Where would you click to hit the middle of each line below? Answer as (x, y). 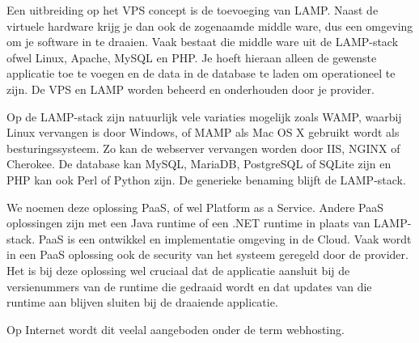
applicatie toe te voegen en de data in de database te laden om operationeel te (201, 73)
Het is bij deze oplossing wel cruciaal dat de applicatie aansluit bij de (178, 270)
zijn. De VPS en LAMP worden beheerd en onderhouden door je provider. (190, 89)
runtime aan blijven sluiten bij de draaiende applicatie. (142, 302)
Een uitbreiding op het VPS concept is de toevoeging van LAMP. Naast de (193, 10)
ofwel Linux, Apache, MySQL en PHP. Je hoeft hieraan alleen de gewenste (192, 57)
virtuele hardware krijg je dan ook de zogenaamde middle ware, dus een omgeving (210, 25)
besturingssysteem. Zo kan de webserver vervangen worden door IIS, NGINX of (203, 148)
